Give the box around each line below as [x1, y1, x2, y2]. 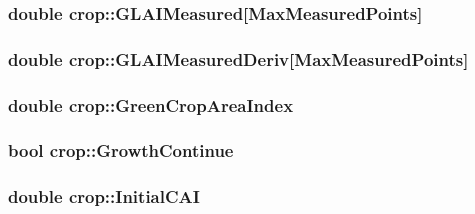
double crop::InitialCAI [8, 184, 200, 209]
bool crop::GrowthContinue [8, 138, 234, 163]
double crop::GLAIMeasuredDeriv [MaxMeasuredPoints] [8, 46, 469, 71]
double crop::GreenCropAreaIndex [8, 92, 294, 117]
